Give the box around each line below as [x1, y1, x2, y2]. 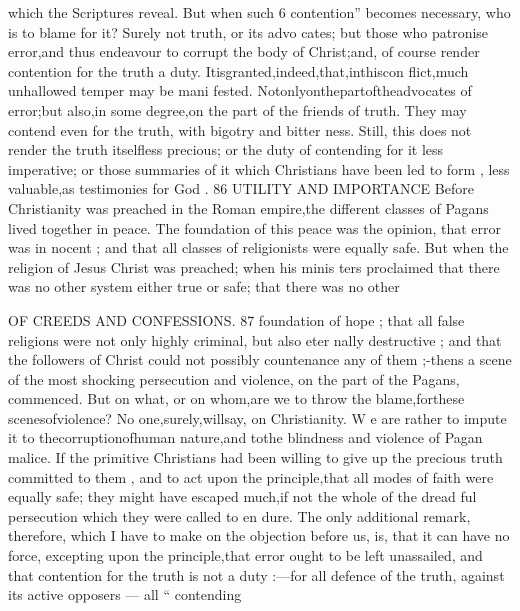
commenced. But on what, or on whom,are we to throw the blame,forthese [8, 388, 465, 409]
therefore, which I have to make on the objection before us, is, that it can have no [8, 525, 510, 546]
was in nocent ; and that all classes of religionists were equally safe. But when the [8, 237, 509, 258]
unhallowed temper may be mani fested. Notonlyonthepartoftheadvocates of [8, 80, 472, 101]
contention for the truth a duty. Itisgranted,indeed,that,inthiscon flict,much [8, 60, 469, 81]
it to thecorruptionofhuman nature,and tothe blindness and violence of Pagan [8, 427, 483, 448]
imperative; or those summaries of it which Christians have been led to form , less [8, 158, 510, 179]
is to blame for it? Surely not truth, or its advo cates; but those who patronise [8, 21, 489, 42]
